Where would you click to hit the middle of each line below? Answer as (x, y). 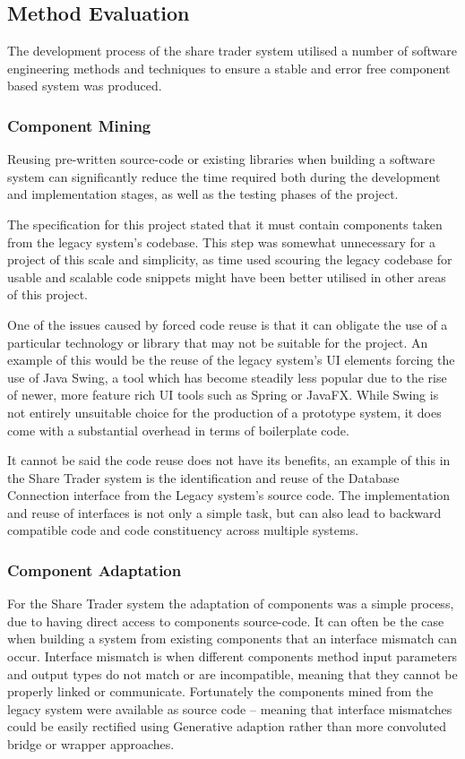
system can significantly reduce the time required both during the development (224, 176)
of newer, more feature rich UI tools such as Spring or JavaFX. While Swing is (223, 395)
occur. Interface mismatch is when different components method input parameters (232, 656)
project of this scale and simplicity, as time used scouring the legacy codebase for (230, 259)
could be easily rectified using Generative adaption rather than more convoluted (227, 726)
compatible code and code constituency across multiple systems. (183, 530)
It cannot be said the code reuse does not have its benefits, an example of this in (229, 460)
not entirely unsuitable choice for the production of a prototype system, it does (224, 412)
